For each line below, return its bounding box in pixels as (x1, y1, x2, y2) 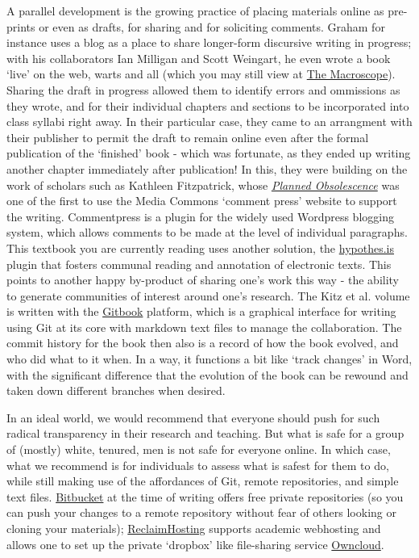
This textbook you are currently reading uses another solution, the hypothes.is (6, 239, 394, 256)
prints (6, 18, 35, 35)
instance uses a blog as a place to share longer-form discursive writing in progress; (6, 34, 412, 51)
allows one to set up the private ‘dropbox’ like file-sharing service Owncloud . (6, 535, 384, 552)
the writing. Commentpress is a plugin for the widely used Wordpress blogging (6, 208, 394, 224)
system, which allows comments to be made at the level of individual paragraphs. (6, 224, 408, 241)
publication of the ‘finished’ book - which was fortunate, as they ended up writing (6, 145, 411, 162)
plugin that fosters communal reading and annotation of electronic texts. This (6, 255, 392, 272)
